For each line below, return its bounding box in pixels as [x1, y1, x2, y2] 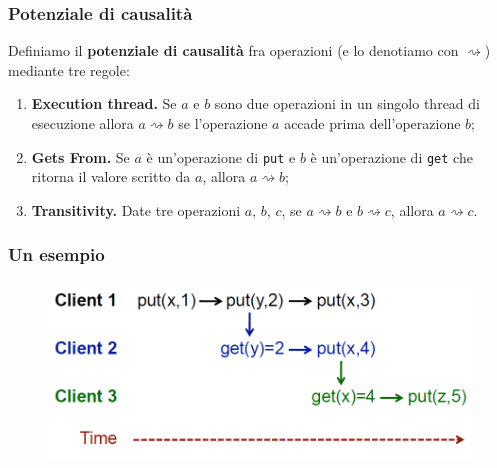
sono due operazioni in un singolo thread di [214, 93, 480, 114]
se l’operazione [178, 113, 268, 133]
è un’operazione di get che [310, 146, 473, 167]
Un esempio [8, 242, 105, 267]
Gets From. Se [31, 146, 130, 167]
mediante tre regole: [8, 59, 130, 80]
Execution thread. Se [31, 93, 177, 114]
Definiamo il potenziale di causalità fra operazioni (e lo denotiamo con [8, 40, 459, 61]
